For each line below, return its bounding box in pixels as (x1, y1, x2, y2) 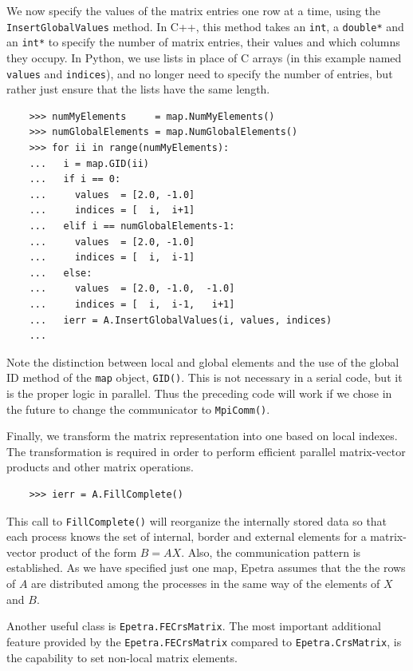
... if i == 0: (29, 173, 121, 185)
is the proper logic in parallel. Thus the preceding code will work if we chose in (6, 384, 392, 401)
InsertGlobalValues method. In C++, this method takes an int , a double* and (6, 18, 404, 34)
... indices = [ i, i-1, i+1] (29, 298, 235, 310)
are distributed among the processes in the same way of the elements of (31, 575, 380, 592)
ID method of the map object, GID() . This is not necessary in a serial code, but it (6, 369, 403, 386)
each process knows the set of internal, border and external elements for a (6, 528, 367, 545)
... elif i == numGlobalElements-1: (29, 220, 235, 232)
